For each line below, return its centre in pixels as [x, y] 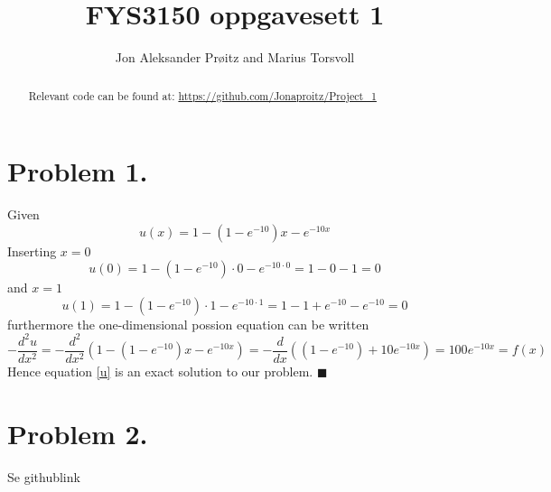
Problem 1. [78, 171]
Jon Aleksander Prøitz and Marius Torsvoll [235, 57]
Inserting [32, 251]
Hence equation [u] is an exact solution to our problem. [160, 371]
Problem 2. [78, 433]
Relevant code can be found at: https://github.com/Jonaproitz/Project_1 [202, 95]
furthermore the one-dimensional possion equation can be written [188, 324]
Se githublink [44, 476]
